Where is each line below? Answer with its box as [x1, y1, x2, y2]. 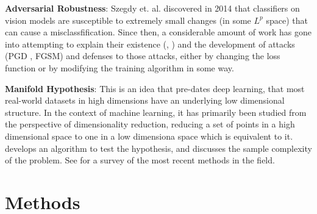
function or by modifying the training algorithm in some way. [5, 61, 234, 74]
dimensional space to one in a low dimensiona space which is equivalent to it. [5, 129, 293, 142]
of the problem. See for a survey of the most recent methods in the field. [5, 154, 275, 166]
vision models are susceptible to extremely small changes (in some [5, 13, 251, 26]
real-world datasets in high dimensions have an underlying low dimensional [5, 94, 285, 107]
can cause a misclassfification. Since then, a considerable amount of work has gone [5, 26, 312, 38]
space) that [266, 13, 308, 26]
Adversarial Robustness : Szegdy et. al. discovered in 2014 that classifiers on [5, 2, 300, 14]
